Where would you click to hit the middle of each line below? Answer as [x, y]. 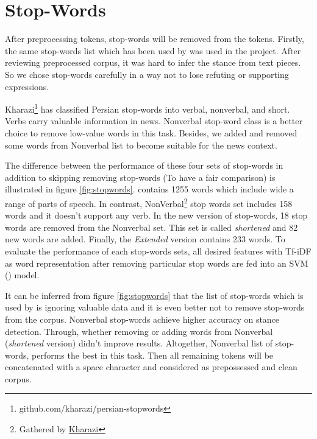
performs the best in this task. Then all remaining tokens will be [153, 355]
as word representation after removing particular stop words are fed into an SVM [157, 263]
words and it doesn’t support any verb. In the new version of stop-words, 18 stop [156, 215]
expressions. [27, 86]
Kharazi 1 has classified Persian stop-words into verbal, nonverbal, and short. [148, 108]
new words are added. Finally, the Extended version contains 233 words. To [145, 239]
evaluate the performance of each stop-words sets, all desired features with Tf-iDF [158, 251]
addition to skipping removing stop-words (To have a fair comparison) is [140, 177]
